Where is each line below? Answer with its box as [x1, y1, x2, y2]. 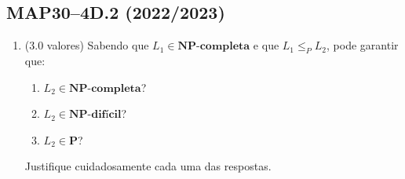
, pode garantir [327, 37, 399, 53]
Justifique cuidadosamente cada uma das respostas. [24, 158, 272, 174]
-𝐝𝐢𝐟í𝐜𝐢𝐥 [87, 109, 122, 121]
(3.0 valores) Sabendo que [24, 37, 149, 53]
